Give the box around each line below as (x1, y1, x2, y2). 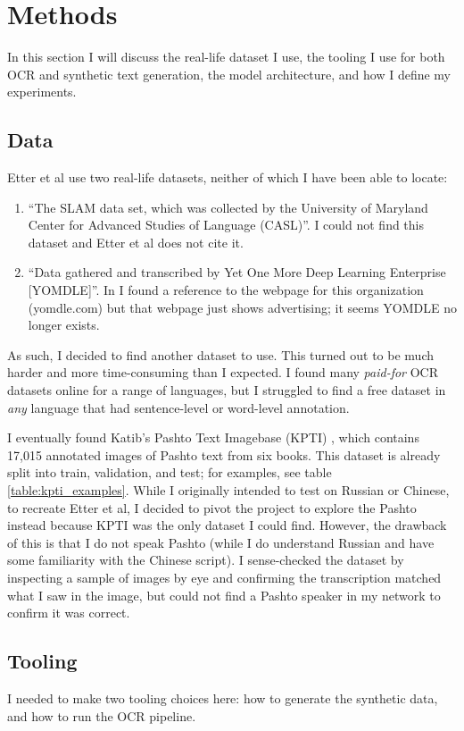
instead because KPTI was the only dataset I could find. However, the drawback (7, 516, 447, 534)
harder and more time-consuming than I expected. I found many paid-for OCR (7, 363, 438, 382)
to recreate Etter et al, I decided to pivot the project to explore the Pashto (7, 498, 417, 517)
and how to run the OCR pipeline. (7, 706, 196, 725)
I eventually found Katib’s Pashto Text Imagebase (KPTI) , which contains (7, 428, 419, 447)
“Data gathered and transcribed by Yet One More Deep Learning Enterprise (28, 263, 446, 281)
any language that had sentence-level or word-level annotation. (7, 398, 350, 416)
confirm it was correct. (7, 603, 130, 622)
